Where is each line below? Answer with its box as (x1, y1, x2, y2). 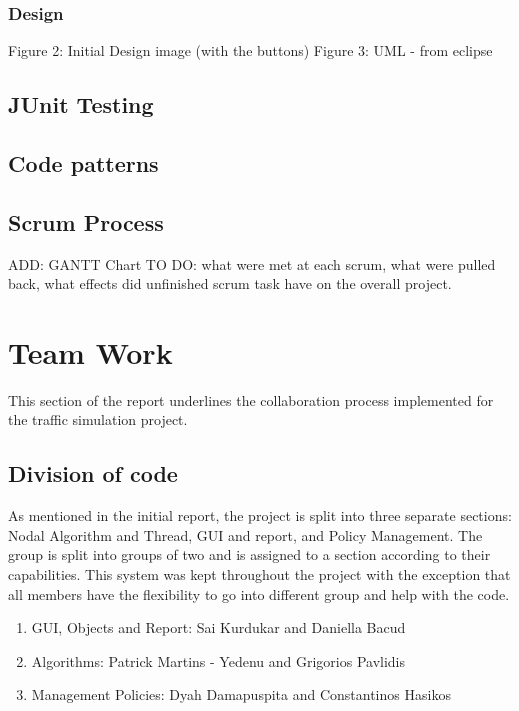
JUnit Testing (8, 89, 154, 120)
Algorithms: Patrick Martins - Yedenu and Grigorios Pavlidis (31, 650, 405, 671)
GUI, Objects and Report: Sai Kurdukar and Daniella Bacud (31, 617, 406, 638)
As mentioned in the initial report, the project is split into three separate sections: (8, 505, 512, 526)
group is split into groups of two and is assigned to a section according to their (8, 544, 491, 565)
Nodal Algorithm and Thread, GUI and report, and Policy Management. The (8, 524, 483, 545)
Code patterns (8, 147, 159, 178)
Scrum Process (8, 206, 164, 237)
